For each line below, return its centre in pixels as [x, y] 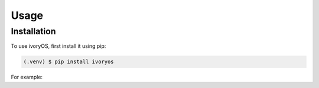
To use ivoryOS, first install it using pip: [58, 46]
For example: [27, 77]
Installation [33, 31]
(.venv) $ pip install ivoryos [69, 62]
